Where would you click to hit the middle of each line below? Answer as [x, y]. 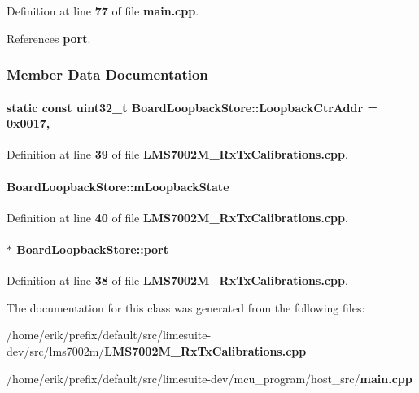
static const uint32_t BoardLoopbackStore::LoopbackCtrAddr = [192, 107]
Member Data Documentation [107, 74]
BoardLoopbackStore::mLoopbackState [118, 186]
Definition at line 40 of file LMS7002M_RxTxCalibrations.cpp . [177, 217]
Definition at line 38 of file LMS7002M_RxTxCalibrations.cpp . [177, 280]
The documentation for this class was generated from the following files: [186, 307]
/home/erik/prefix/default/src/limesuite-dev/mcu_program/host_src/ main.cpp [209, 378]
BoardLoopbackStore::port [92, 249]
